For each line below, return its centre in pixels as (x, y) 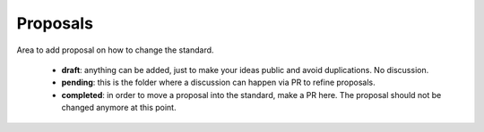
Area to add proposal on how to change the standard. (115, 50)
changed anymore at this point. (119, 108)
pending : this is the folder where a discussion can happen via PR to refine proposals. (218, 82)
